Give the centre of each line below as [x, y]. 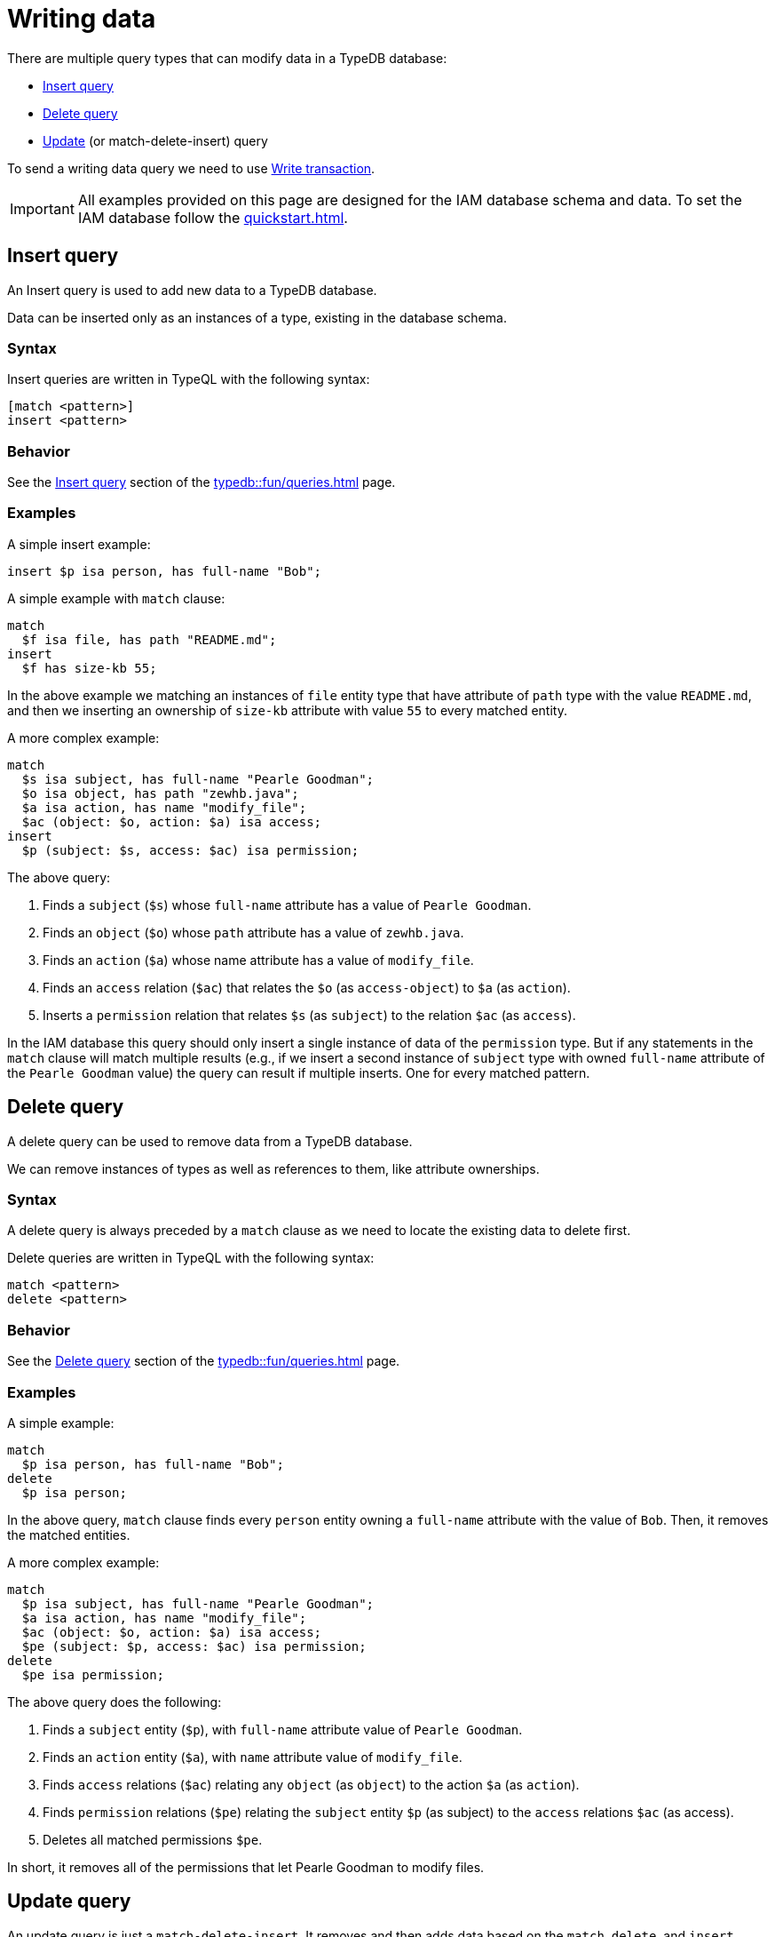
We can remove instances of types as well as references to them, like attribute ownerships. [273, 1168]
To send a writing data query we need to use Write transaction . [191, 168]
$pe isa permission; [93, 1674]
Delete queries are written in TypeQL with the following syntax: [191, 1258]
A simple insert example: [79, 544]
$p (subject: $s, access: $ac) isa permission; [190, 850]
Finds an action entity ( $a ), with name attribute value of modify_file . [253, 1757]
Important [42, 208]
